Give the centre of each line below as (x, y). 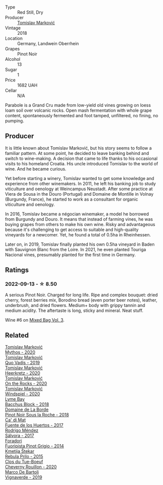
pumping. (15, 121)
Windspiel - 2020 (22, 394)
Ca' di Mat (15, 420)
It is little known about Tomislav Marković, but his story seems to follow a (79, 148)
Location (14, 38)
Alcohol (13, 59)
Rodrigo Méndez (22, 431)
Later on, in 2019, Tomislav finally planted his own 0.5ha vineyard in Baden (80, 244)
